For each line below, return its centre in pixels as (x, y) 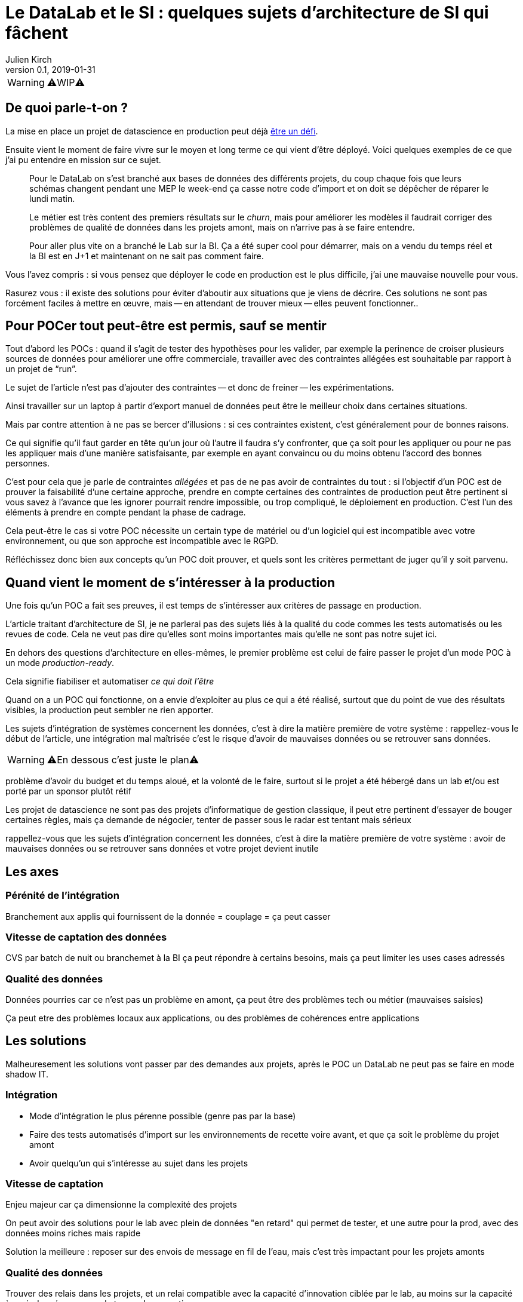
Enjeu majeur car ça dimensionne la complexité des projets (121, 1205)
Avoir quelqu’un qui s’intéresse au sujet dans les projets (139, 1163)
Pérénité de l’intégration (62, 896)
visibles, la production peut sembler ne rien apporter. (110, 710)
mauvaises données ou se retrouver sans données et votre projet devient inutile (162, 849)
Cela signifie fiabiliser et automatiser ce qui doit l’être (110, 681)
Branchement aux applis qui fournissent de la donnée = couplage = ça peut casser (168, 916)
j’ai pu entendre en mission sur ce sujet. (83, 159)
